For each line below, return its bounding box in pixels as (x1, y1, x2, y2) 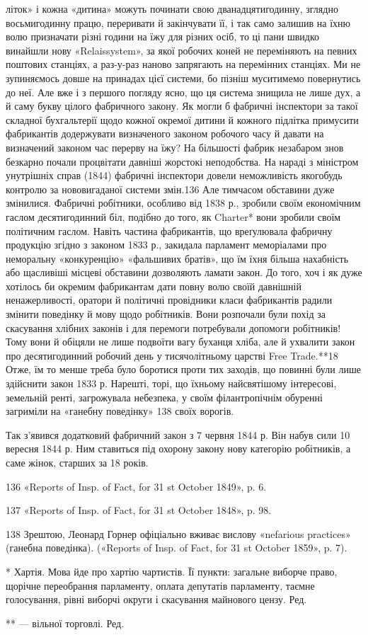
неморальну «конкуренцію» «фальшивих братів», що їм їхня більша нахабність (6, 251, 349, 265)
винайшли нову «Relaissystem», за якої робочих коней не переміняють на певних (6, 42, 357, 57)
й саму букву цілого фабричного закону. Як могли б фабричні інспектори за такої (6, 98, 358, 113)
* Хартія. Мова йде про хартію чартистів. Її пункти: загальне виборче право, (6, 564, 338, 578)
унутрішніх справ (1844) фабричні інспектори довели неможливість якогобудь (6, 168, 343, 183)
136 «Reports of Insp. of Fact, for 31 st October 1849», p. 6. (6, 479, 267, 493)
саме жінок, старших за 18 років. (6, 455, 149, 469)
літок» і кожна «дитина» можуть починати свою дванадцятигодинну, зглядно (6, 1, 338, 16)
